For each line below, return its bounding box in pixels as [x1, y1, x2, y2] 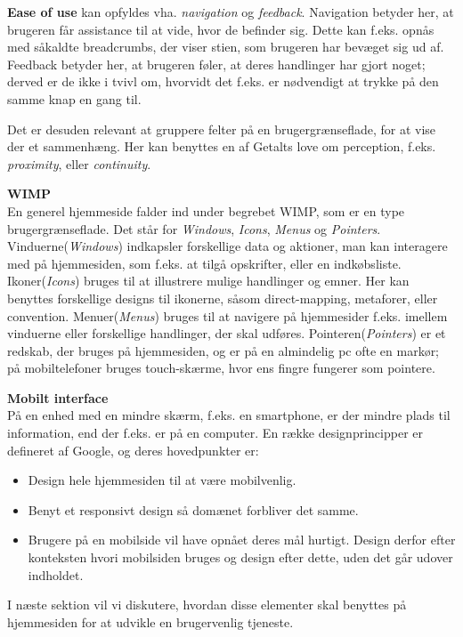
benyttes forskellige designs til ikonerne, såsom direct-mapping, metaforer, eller [7, 288, 438, 307]
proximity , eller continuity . [7, 154, 151, 173]
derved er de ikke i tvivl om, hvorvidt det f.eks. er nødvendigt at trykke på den [7, 72, 439, 91]
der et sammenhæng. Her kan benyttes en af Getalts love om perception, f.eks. [7, 137, 436, 156]
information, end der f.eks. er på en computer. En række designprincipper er [7, 423, 423, 442]
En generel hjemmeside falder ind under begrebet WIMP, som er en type [7, 201, 405, 220]
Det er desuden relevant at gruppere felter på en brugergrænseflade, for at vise [7, 119, 436, 138]
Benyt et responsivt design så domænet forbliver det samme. [28, 500, 359, 519]
